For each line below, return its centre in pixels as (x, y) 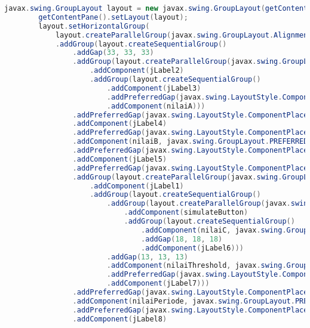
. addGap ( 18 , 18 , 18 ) (182, 239)
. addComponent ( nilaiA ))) (156, 106)
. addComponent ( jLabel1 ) (137, 186)
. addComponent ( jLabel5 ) (120, 159)
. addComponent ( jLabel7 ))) (158, 284)
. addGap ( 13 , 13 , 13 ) (147, 257)
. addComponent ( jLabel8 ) (120, 319)
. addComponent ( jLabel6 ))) (192, 248)
